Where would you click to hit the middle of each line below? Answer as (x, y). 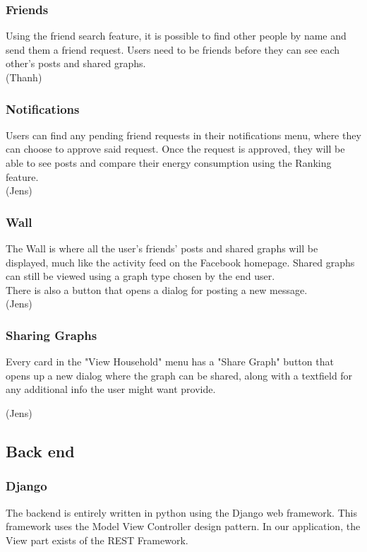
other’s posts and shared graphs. (76, 63)
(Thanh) (24, 77)
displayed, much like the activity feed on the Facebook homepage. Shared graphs (180, 262)
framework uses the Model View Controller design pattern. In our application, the (183, 526)
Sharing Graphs (52, 335)
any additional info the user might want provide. (111, 389)
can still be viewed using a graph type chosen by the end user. (140, 276)
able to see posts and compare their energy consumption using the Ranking (169, 163)
